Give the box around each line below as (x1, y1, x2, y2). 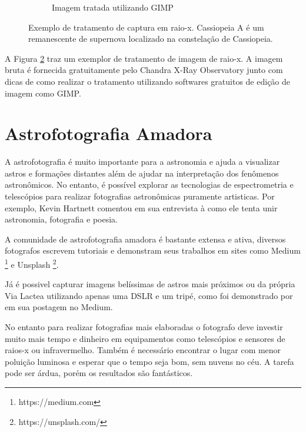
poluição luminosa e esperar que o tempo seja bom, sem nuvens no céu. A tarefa (5, 355, 294, 367)
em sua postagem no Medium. (5, 301, 113, 313)
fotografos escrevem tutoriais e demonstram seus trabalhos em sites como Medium (5, 244, 301, 257)
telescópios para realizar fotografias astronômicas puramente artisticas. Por (5, 190, 275, 202)
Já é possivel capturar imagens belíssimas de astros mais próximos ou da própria (5, 278, 295, 290)
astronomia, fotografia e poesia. (5, 213, 118, 225)
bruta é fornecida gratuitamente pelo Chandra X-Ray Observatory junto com (5, 64, 283, 76)
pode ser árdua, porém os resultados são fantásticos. (5, 367, 193, 379)
